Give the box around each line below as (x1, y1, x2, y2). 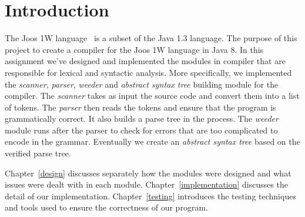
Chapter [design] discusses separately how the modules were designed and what (5, 166, 291, 179)
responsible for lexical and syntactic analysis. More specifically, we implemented (5, 66, 292, 78)
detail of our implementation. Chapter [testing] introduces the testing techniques (5, 189, 296, 202)
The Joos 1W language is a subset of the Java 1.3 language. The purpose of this (5, 32, 297, 44)
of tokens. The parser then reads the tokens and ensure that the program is (5, 101, 276, 113)
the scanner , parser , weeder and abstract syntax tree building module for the (5, 78, 279, 90)
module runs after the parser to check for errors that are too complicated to (5, 123, 278, 136)
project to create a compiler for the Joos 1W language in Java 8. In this (5, 43, 264, 55)
